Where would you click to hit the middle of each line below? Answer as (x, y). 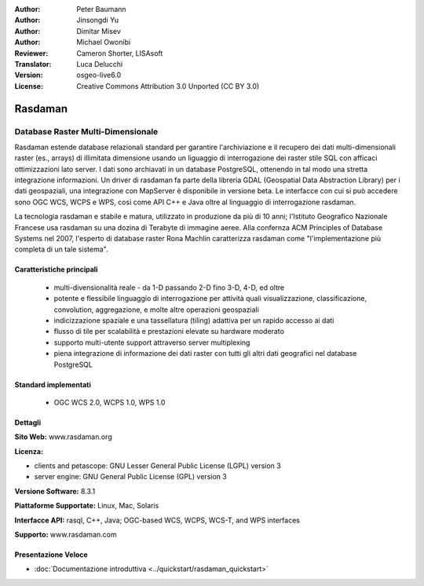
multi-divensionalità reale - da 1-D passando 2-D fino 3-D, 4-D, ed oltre (169, 288)
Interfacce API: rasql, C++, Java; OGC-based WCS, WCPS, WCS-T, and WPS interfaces (157, 520)
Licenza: (29, 451)
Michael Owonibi (104, 42)
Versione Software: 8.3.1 (55, 491)
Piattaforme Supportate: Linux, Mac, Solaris (87, 506)
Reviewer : (31, 53)
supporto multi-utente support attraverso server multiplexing (152, 342)
